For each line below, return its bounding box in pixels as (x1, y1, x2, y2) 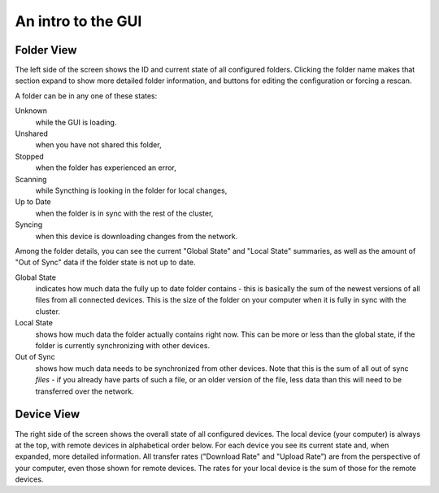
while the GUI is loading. (35, 117, 117, 127)
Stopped (15, 151, 44, 161)
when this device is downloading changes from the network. (35, 231, 238, 241)
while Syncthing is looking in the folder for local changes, (35, 185, 228, 195)
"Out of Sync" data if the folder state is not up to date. (15, 257, 196, 268)
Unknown (15, 106, 48, 116)
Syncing (15, 220, 43, 229)
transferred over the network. (35, 386, 134, 396)
